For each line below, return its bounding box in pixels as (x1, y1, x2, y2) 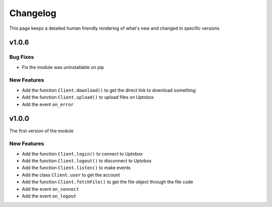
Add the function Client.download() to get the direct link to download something (22, 87, 196, 93)
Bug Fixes (9, 53, 34, 60)
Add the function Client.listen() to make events (22, 165, 131, 171)
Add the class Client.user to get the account (22, 172, 120, 178)
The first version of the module (9, 127, 74, 133)
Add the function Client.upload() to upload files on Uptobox (22, 94, 154, 100)
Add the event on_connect (22, 186, 79, 192)
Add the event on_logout (22, 193, 77, 199)
